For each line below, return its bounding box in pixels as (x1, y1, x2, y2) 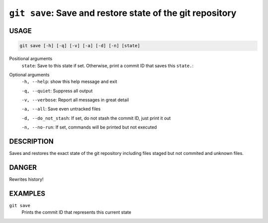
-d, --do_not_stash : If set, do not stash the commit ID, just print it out (21, 115, 171, 121)
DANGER (9, 163, 37, 171)
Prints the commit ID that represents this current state (21, 209, 132, 216)
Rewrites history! (9, 176, 44, 182)
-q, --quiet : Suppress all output (21, 87, 93, 94)
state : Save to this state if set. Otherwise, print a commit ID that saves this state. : (21, 63, 194, 69)
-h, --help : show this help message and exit (21, 78, 118, 84)
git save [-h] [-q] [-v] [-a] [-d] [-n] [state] (19, 43, 140, 49)
